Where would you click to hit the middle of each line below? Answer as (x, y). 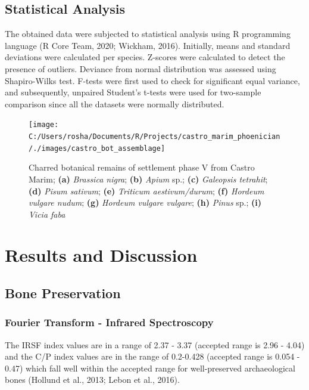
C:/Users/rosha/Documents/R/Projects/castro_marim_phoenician (154, 137)
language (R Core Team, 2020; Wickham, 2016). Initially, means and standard (148, 45)
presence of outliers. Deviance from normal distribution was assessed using (141, 68)
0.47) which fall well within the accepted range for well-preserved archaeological (150, 368)
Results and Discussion (101, 255)
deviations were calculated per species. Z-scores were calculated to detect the (145, 57)
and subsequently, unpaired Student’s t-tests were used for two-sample (133, 92)
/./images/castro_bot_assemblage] (97, 148)
